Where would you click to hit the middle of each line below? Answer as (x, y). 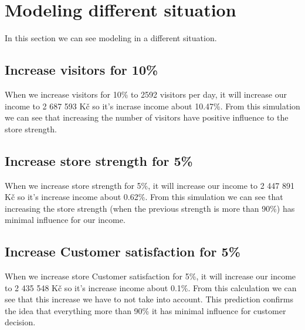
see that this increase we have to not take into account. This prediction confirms (149, 299)
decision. (20, 322)
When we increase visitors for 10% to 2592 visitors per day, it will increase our (146, 94)
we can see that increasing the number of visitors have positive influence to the (147, 117)
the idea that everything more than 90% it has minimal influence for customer (145, 310)
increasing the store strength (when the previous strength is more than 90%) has (150, 208)
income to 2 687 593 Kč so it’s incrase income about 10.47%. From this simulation (152, 106)
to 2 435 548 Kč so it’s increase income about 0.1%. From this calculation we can (151, 287)
